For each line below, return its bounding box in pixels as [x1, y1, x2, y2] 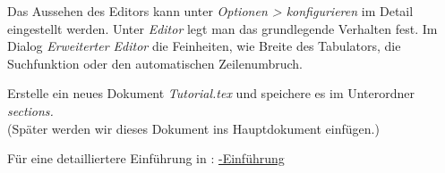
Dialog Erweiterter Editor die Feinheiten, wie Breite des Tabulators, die [7, 37, 401, 55]
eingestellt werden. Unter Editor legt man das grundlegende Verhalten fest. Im [7, 19, 438, 37]
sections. [7, 101, 54, 119]
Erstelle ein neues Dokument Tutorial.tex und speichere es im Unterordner [7, 84, 415, 103]
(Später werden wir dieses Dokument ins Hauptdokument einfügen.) [7, 119, 380, 137]
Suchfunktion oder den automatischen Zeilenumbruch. [7, 54, 303, 72]
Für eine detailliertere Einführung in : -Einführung [7, 149, 285, 168]
